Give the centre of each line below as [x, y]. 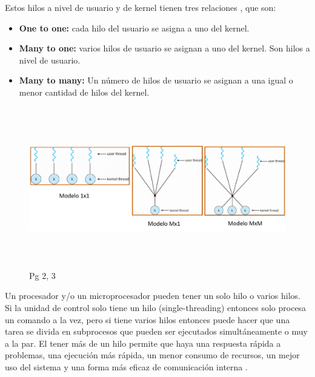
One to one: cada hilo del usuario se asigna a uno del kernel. [134, 28]
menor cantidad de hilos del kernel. [84, 92]
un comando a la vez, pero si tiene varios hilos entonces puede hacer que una [148, 319]
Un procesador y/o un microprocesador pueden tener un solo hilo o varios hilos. [153, 296]
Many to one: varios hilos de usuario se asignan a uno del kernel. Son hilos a [164, 48]
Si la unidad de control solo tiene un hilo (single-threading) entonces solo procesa [156, 307]
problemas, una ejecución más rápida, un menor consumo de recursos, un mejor [152, 355]
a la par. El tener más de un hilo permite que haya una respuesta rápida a [143, 343]
